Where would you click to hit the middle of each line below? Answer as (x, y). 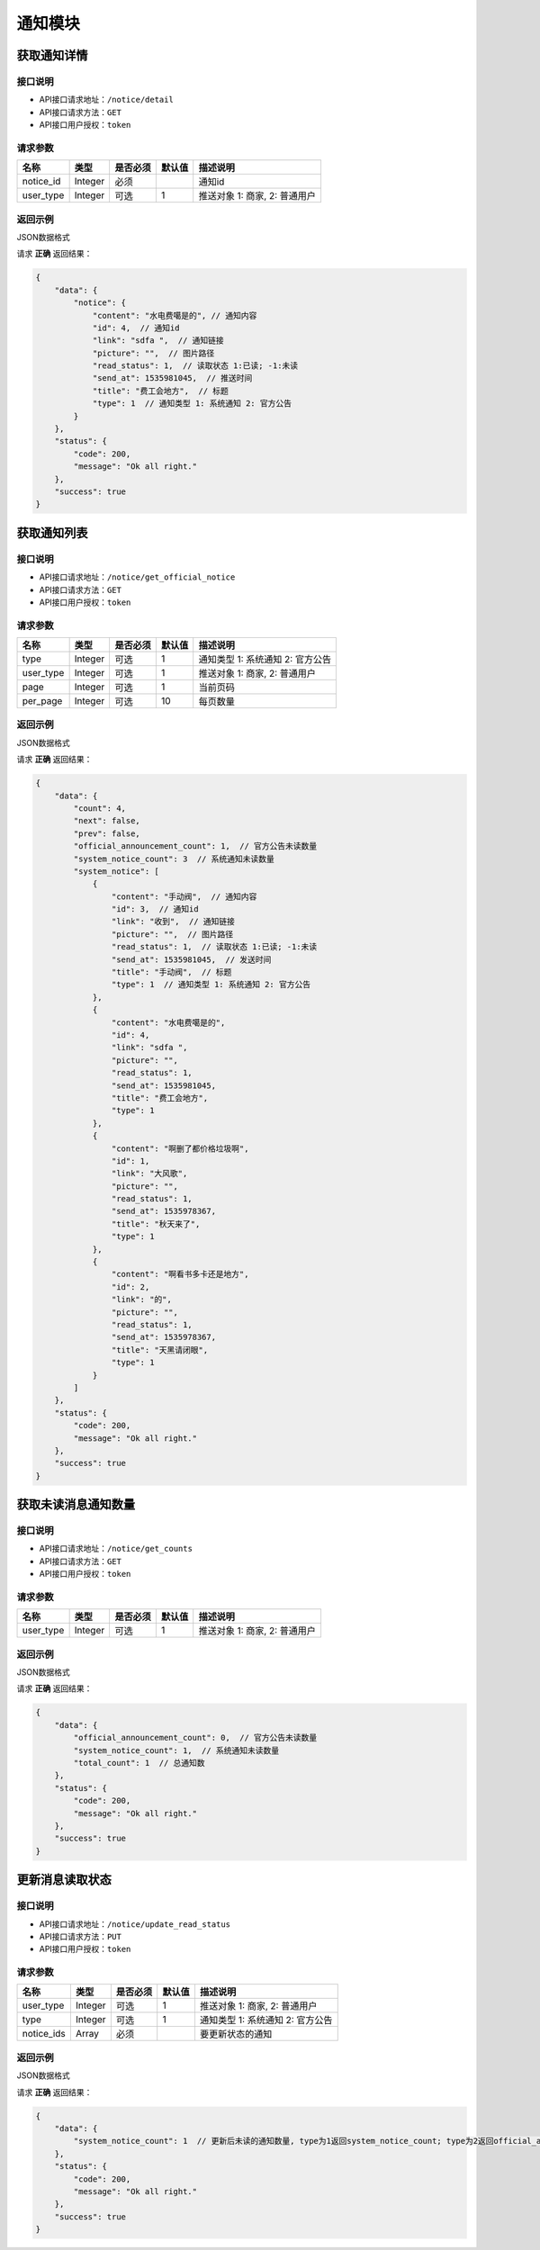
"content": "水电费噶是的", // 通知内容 (175, 315)
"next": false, (107, 821)
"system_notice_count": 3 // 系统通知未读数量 (174, 859)
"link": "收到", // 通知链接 (173, 922)
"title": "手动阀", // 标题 (171, 972)
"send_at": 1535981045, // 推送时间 (172, 378)
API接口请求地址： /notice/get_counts (116, 1549)
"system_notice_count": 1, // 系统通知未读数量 (176, 1750)
